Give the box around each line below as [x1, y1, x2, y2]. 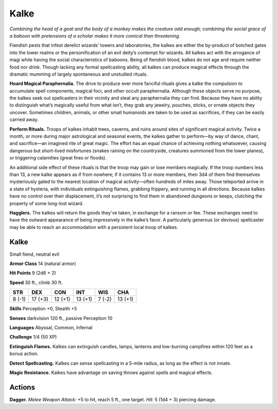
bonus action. [9, 350, 39, 357]
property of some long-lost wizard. [9, 200, 84, 206]
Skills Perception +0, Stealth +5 [9, 306, 77, 312]
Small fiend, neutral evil [9, 251, 59, 257]
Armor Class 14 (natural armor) [9, 260, 77, 266]
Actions [9, 383, 36, 392]
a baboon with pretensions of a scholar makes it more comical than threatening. [9, 32, 181, 39]
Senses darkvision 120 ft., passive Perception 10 [9, 315, 113, 321]
